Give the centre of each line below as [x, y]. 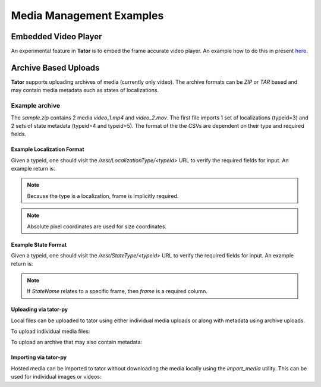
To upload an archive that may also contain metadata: [77, 342]
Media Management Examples [87, 15]
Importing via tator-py [39, 357]
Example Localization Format [48, 149]
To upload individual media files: [51, 331]
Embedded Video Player [56, 37]
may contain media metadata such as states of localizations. [85, 90]
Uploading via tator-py [40, 310]
